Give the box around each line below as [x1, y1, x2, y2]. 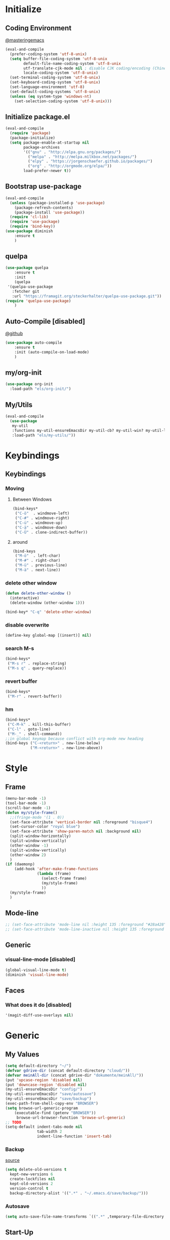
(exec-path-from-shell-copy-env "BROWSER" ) [5, 1101, 99, 1106]
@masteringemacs [5, 37, 45, 43]
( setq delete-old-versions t [5, 1167, 67, 1172]
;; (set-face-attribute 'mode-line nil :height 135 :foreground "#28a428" [5, 922, 166, 927]
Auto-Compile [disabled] [5, 317, 86, 326]
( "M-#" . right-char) [15, 558, 61, 563]
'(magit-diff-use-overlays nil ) [5, 1013, 73, 1018]
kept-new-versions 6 [10, 1172, 53, 1177]
